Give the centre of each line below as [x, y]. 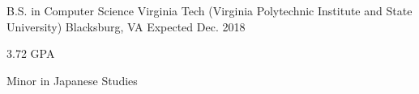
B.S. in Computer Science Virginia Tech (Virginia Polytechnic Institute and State [209, 10]
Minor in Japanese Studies [72, 80]
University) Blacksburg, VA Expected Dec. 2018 [126, 26]
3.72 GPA [31, 53]
